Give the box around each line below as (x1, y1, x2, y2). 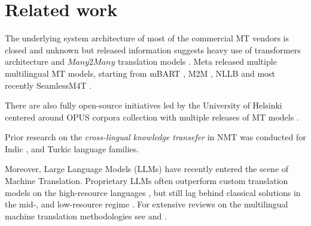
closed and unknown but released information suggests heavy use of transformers (5, 43, 301, 56)
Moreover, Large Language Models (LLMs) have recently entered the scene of (5, 162, 289, 175)
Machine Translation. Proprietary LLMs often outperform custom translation (5, 174, 288, 187)
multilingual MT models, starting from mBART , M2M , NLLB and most (5, 67, 276, 79)
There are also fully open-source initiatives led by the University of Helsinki (5, 99, 282, 112)
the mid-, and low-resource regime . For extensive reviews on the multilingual (5, 198, 288, 210)
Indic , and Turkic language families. (5, 142, 139, 155)
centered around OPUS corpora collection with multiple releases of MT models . (5, 110, 299, 123)
